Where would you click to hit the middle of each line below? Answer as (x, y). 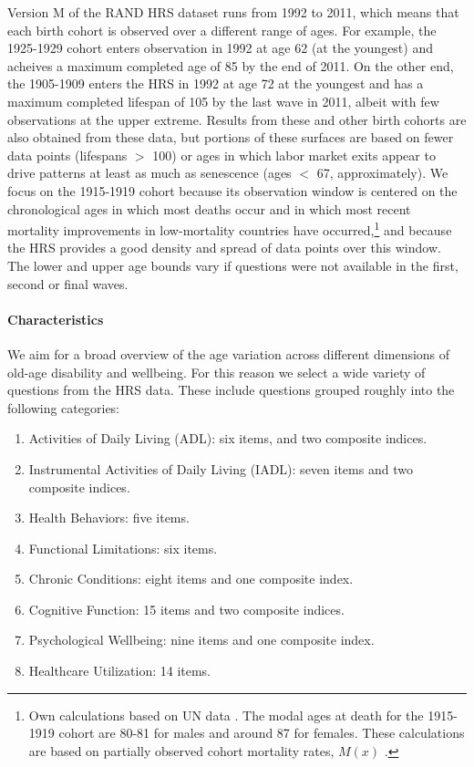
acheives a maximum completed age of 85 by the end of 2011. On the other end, (231, 65)
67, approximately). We (382, 173)
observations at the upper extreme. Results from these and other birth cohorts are (237, 119)
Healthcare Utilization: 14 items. (120, 671)
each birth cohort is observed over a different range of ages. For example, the (222, 30)
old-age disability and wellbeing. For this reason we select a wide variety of (216, 372)
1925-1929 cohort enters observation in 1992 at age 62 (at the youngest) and (220, 48)
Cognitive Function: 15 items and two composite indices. (186, 609)
